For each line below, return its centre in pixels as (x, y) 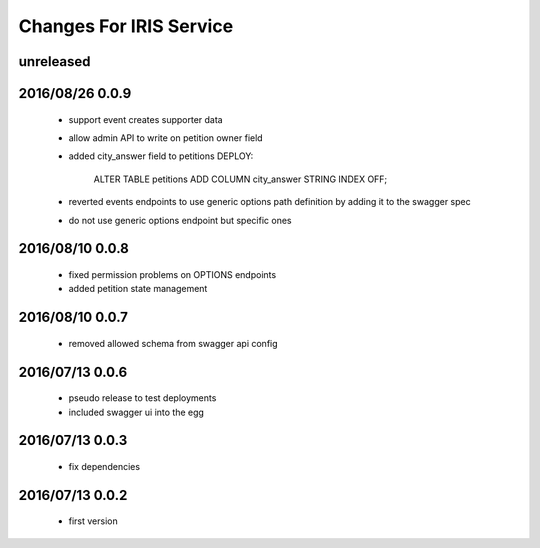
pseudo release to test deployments (142, 398)
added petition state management (138, 289)
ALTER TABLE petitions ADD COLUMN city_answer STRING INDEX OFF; (240, 179)
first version (93, 521)
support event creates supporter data (146, 119)
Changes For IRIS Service (126, 26)
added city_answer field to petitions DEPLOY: (161, 156)
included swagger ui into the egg (136, 412)
